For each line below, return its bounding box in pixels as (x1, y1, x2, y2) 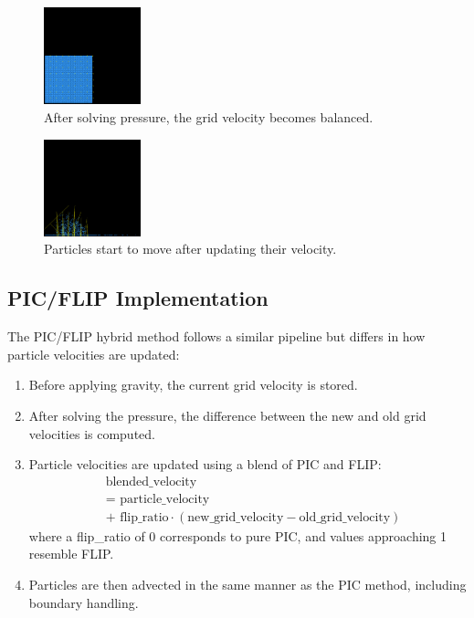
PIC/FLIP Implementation (7, 284, 269, 312)
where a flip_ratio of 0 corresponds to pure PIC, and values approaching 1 (28, 526, 448, 545)
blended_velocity (105, 475, 197, 488)
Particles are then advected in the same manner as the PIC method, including (28, 575, 467, 594)
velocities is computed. (28, 424, 155, 443)
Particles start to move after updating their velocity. (44, 239, 337, 258)
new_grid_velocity (187, 510, 284, 524)
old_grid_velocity (299, 510, 391, 524)
